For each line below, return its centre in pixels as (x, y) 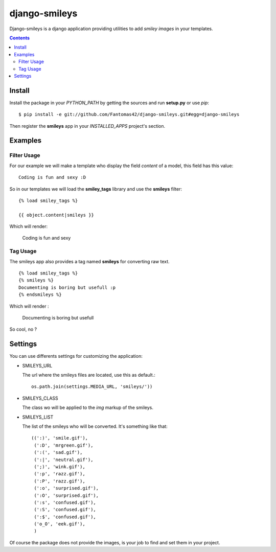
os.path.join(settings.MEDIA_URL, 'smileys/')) (92, 387)
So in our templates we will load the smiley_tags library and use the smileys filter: (96, 189)
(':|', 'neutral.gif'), (64, 459)
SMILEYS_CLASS (40, 398)
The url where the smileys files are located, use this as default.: (89, 375)
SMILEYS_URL (37, 365)
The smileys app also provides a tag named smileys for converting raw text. (89, 261)
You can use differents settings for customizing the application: (76, 356)
